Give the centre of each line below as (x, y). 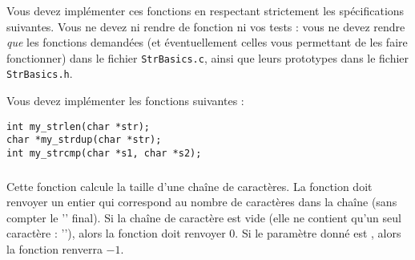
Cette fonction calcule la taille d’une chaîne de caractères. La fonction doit (189, 186)
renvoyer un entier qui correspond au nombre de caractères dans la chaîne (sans (202, 202)
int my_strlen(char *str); (78, 126)
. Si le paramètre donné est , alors (318, 233)
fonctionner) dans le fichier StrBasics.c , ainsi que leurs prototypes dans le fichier (208, 57)
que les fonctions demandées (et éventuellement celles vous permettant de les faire (207, 42)
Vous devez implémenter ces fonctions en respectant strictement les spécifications (205, 10)
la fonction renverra (54, 248)
